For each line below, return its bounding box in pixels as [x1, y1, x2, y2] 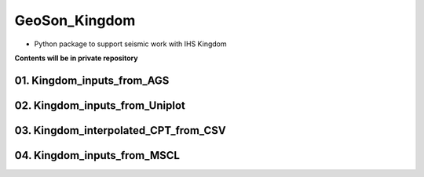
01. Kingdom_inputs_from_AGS [14, 74, 170, 87]
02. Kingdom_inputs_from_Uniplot [14, 99, 186, 112]
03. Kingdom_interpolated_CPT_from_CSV [14, 124, 227, 137]
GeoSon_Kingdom [14, 12, 136, 29]
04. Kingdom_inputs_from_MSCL [14, 149, 181, 162]
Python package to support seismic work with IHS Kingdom [34, 39, 227, 49]
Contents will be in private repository [14, 53, 138, 63]
